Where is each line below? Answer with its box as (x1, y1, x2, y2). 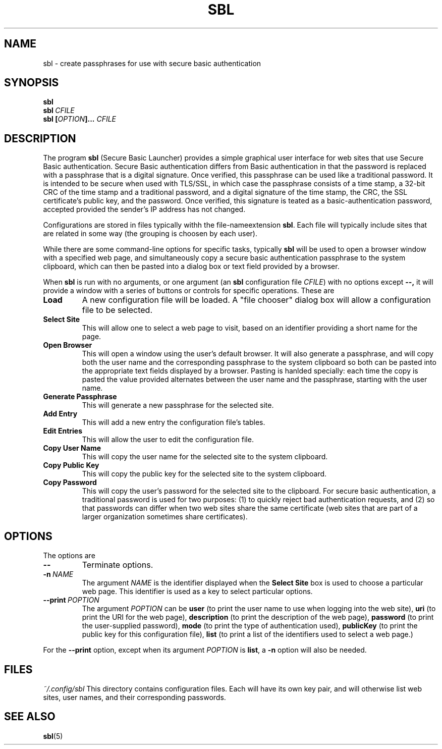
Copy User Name (43, 444, 101, 453)
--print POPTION (43, 596, 99, 605)
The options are (43, 551, 95, 560)
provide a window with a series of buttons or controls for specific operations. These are (43, 286, 335, 295)
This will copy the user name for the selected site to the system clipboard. (82, 452, 328, 461)
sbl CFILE (43, 106, 75, 115)
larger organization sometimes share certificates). (82, 512, 248, 521)
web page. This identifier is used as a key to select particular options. (82, 587, 313, 596)
